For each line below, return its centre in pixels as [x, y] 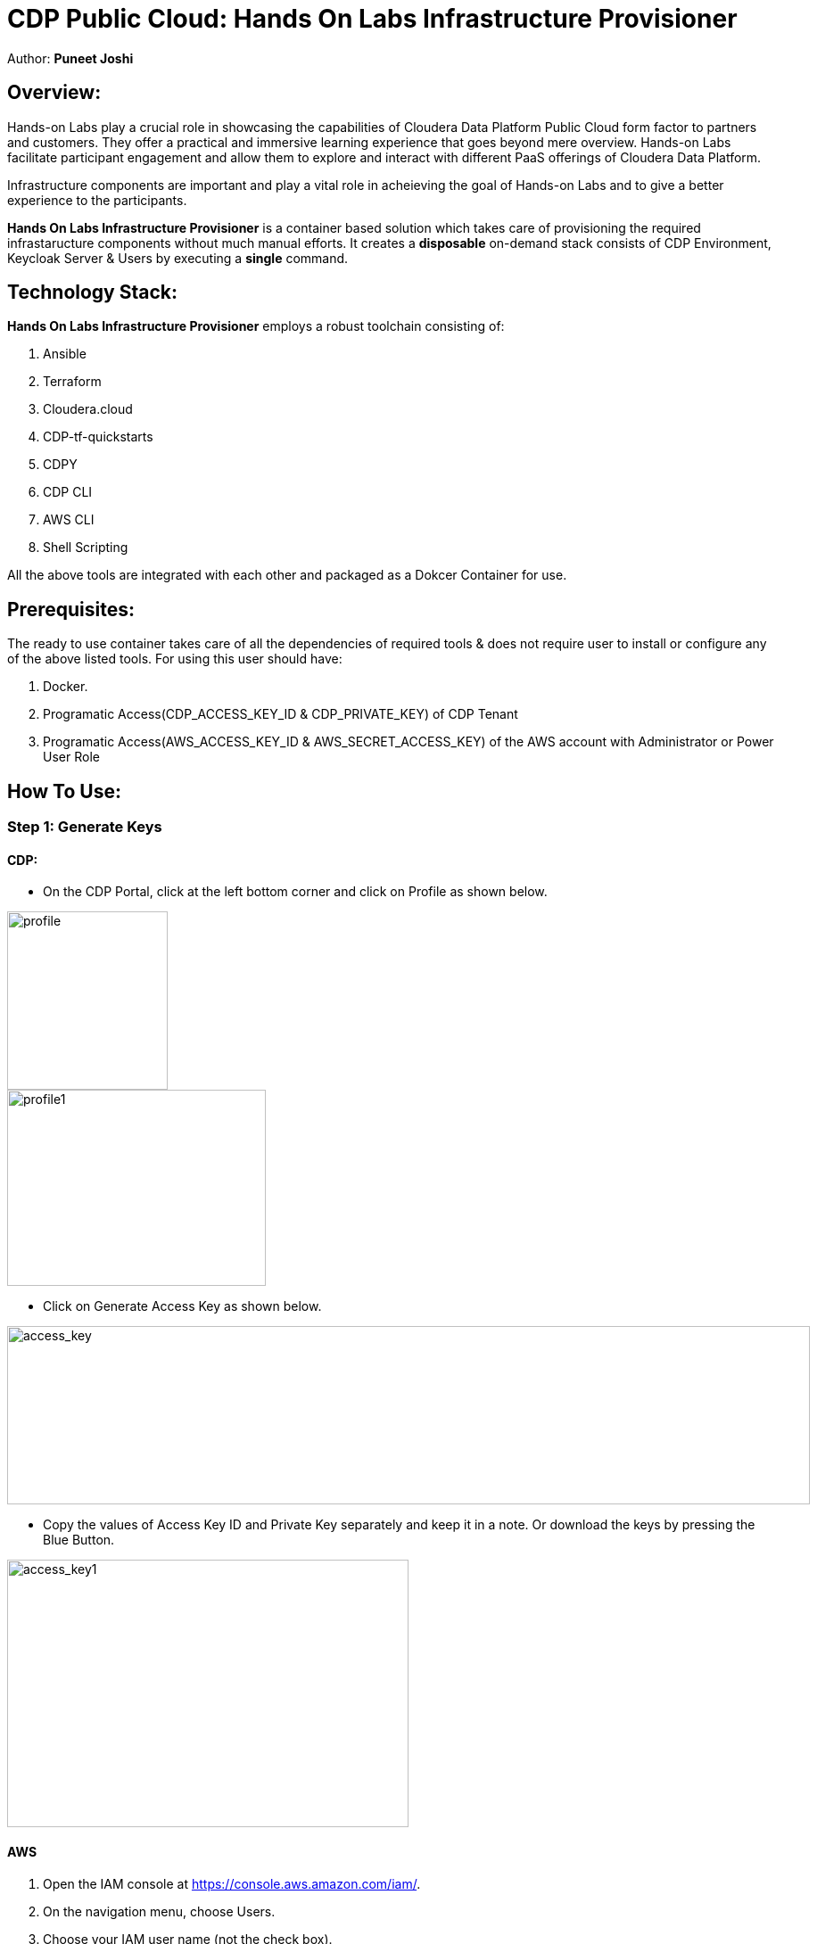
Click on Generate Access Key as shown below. [182, 1306]
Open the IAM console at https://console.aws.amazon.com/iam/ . [232, 1883]
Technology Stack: [93, 292]
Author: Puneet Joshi [70, 58]
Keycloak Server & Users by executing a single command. [178, 258]
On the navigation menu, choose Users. [159, 1911]
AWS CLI [69, 520]
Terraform [72, 382]
